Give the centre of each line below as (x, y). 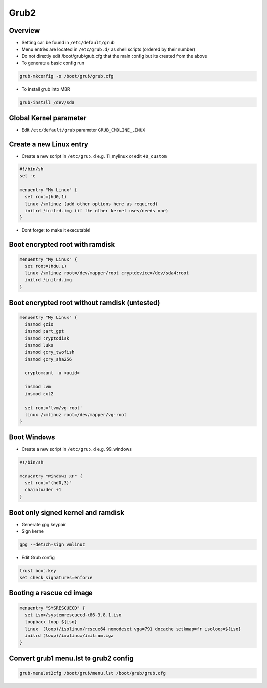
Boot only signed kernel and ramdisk (67, 513)
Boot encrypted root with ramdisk (62, 244)
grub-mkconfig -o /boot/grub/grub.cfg (67, 76)
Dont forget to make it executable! (56, 230)
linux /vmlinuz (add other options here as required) (91, 204)
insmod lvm (38, 387)
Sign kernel (33, 531)
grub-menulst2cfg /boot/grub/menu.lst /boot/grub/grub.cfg (92, 673)
